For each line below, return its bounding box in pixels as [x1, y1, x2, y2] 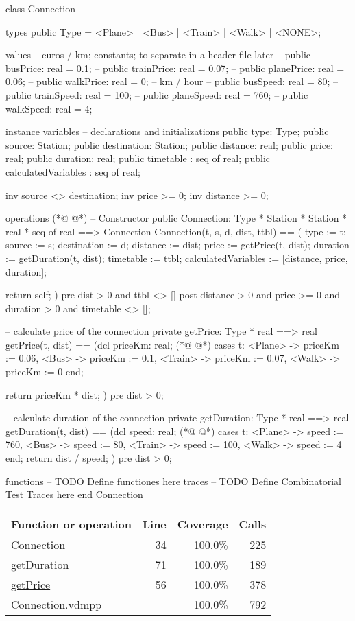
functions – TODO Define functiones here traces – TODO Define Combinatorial [5, 473, 341, 488]
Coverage [177, 515, 228, 532]
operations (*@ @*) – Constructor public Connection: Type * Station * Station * [5, 211, 347, 225]
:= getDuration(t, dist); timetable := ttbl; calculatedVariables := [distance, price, [5, 250, 348, 265]
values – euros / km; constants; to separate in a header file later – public [5, 47, 311, 62]
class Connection [5, 1, 76, 15]
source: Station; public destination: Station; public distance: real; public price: [5, 137, 333, 152]
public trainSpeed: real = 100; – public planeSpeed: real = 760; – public [5, 87, 308, 102]
